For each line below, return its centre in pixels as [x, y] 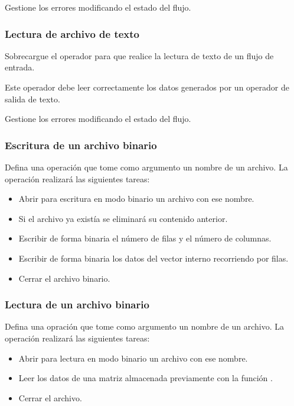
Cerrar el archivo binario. [64, 278]
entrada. [20, 67]
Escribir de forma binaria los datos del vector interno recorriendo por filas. [153, 258]
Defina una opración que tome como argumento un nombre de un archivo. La [145, 326]
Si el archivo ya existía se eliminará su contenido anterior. [123, 218]
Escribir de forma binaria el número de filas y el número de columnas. [145, 238]
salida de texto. [32, 99]
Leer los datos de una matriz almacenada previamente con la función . [146, 378]
